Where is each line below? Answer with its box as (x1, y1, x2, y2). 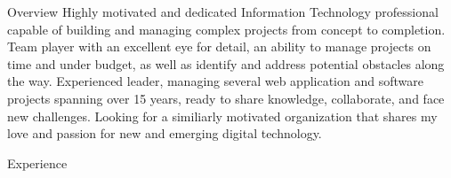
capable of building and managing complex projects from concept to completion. (7, 19, 446, 38)
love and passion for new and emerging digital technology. (7, 124, 322, 143)
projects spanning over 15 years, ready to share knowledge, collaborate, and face (7, 89, 445, 107)
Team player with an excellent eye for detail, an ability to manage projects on (7, 37, 431, 56)
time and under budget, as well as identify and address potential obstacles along (7, 54, 445, 73)
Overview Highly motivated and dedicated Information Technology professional (7, 3, 439, 20)
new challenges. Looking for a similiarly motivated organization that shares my (7, 106, 438, 125)
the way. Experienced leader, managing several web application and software (7, 72, 423, 90)
